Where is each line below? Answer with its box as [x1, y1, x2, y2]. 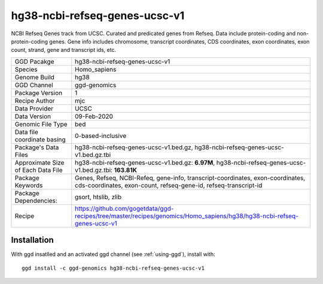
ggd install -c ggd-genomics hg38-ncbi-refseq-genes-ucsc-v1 [22, 264, 205, 271]
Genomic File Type [14, 120, 68, 128]
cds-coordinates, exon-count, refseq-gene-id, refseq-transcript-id [75, 181, 263, 189]
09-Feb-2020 [75, 112, 114, 121]
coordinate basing [14, 135, 66, 143]
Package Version [14, 88, 63, 97]
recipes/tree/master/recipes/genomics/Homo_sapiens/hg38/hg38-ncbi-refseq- [75, 212, 299, 220]
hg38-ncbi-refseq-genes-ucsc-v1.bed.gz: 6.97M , [75, 158, 215, 166]
